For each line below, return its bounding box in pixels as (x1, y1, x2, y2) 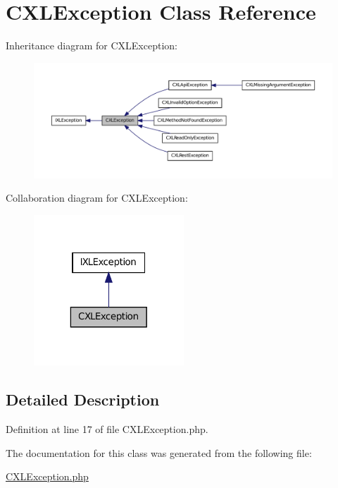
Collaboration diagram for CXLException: (6, 190, 188, 205)
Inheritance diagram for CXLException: (6, 38, 177, 53)
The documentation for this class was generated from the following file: (6, 445, 312, 460)
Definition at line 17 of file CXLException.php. (6, 422, 208, 436)
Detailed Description (6, 389, 160, 410)
